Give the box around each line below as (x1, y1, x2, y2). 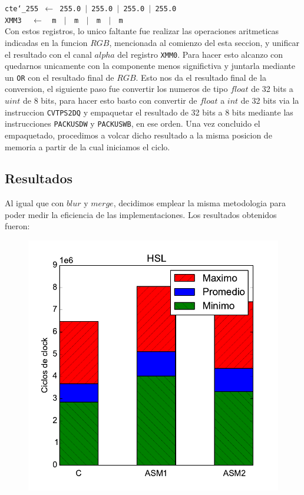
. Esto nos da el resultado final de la (136, 71, 266, 83)
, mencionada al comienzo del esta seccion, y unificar (109, 36, 299, 48)
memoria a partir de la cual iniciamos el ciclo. (5, 140, 170, 153)
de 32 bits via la (240, 94, 299, 106)
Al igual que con (5, 197, 64, 209)
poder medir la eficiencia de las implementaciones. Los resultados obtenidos (5, 208, 277, 220)
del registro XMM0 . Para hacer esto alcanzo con (117, 48, 283, 60)
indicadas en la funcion (5, 36, 88, 48)
